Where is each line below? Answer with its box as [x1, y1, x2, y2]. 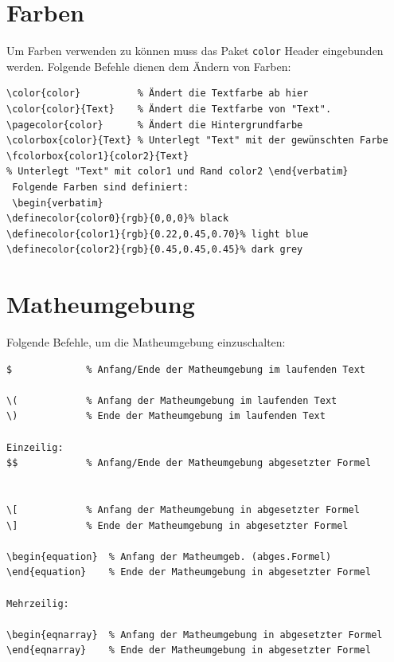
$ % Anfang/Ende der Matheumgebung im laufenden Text [6, 363, 366, 375]
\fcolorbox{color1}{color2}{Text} [6, 150, 189, 162]
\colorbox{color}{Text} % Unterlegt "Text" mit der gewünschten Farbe [6, 135, 388, 147]
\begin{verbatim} [12, 197, 103, 209]
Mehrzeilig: [6, 597, 69, 609]
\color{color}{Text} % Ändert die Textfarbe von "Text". [6, 103, 332, 115]
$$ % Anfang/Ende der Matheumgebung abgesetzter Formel [6, 457, 372, 469]
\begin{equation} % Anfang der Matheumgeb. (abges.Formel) [6, 550, 332, 562]
